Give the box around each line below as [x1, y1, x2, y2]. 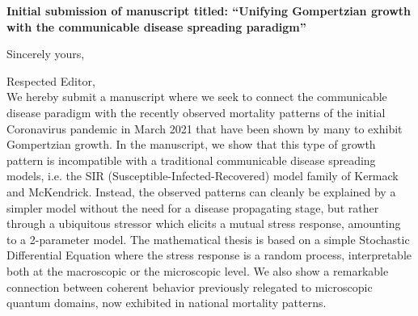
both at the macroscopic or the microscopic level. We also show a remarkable [6, 262, 389, 279]
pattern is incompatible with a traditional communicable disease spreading [6, 151, 376, 168]
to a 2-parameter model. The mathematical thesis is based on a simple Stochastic [6, 230, 410, 247]
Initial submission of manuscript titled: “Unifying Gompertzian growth [6, 2, 412, 19]
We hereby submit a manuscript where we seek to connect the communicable [6, 88, 387, 105]
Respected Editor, [6, 72, 95, 89]
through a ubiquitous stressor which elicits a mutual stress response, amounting [6, 215, 401, 232]
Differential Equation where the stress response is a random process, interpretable [6, 246, 412, 263]
